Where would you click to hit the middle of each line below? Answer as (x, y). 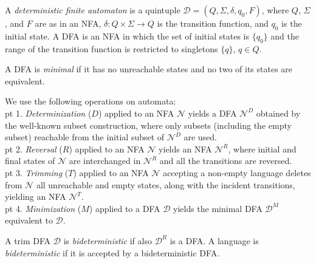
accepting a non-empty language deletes (237, 172)
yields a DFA (212, 113)
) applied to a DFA (125, 208)
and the (285, 36)
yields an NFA (185, 149)
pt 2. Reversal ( (34, 149)
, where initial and (262, 149)
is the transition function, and (213, 23)
